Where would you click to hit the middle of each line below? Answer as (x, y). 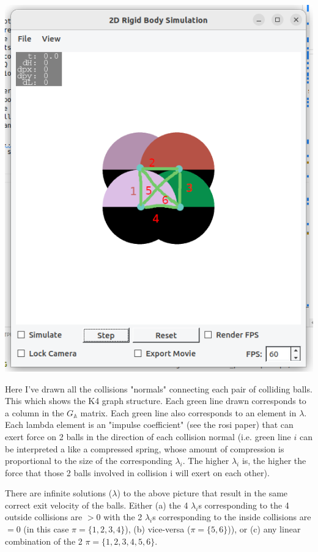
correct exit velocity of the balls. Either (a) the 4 (97, 505)
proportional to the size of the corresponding (89, 461)
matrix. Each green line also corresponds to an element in (188, 412)
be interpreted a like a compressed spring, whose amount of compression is (145, 448)
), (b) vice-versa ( (158, 529)
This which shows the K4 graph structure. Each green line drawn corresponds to (156, 401)
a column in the (35, 412)
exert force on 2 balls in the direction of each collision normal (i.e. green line (148, 436)
